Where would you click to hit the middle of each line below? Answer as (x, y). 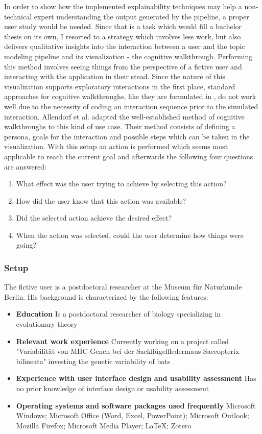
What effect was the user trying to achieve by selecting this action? (121, 184)
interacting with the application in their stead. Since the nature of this (115, 76)
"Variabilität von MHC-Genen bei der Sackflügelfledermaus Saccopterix (128, 351)
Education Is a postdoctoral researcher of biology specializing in (118, 314)
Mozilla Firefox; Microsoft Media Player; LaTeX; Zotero (104, 425)
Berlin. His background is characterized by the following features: (106, 296)
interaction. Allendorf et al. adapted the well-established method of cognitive (124, 116)
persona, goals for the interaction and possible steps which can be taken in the (127, 136)
